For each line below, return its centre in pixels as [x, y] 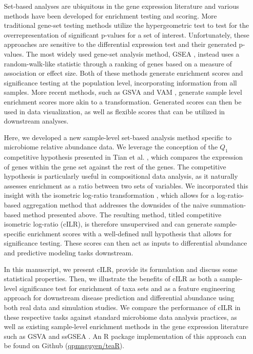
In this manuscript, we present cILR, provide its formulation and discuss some [121, 269]
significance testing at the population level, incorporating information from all [120, 82]
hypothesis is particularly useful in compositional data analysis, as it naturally [121, 176]
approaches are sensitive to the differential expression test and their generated [120, 44]
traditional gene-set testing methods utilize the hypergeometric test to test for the [126, 25]
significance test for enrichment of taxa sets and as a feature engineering [127, 288]
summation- [228, 205]
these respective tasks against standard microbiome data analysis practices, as [121, 317]
